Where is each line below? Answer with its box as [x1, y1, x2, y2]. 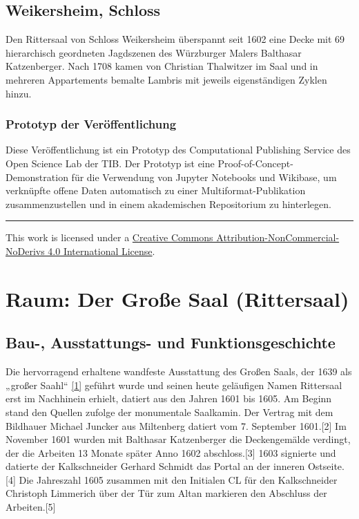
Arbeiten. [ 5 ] [6, 500, 56, 514]
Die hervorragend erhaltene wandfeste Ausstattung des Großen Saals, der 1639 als [6, 364, 352, 379]
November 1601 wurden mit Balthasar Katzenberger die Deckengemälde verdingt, [6, 432, 351, 446]
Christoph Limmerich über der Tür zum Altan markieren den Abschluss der [6, 486, 327, 500]
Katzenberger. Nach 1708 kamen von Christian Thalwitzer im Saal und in [6, 59, 318, 73]
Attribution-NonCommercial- [216, 230, 340, 245]
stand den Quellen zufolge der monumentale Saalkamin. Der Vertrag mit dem [6, 404, 333, 419]
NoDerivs [6, 243, 45, 258]
